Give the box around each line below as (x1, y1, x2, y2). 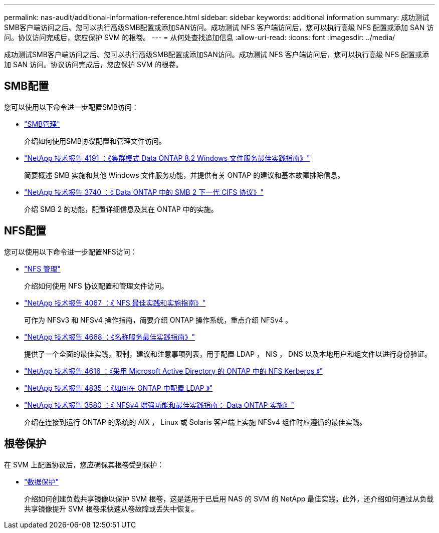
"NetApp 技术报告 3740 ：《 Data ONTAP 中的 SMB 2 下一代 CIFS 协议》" (24, 187, 264, 196)
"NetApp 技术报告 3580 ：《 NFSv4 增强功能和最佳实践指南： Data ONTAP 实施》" (24, 400, 294, 409)
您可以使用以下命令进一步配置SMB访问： (4, 102, 139, 111)
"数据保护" (24, 477, 59, 486)
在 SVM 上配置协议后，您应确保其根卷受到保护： (4, 460, 164, 469)
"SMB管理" (24, 119, 60, 128)
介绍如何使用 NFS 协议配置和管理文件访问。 (24, 281, 168, 290)
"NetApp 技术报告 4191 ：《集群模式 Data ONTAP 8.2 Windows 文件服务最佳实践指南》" (24, 153, 310, 162)
